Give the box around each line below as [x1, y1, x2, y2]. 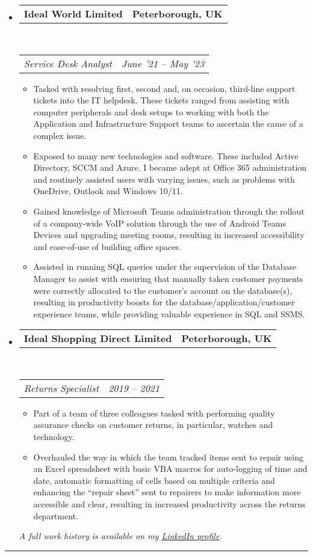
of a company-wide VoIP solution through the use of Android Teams [33, 216, 286, 229]
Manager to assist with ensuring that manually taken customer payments [33, 272, 303, 284]
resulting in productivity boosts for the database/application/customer [33, 296, 295, 308]
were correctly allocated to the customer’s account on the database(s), [33, 284, 293, 296]
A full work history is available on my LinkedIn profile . [19, 530, 222, 542]
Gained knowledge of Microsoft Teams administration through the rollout [33, 204, 305, 217]
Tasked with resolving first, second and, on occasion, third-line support [33, 82, 296, 94]
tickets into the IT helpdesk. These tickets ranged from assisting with [33, 94, 290, 106]
